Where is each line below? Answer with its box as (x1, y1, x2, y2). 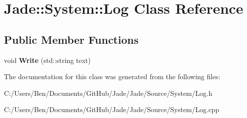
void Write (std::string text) (4, 55, 91, 65)
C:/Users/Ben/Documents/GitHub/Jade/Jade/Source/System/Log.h (4, 88, 213, 98)
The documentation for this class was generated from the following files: (4, 71, 220, 82)
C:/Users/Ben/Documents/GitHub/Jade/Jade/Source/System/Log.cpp (4, 104, 220, 115)
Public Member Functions (4, 31, 138, 47)
